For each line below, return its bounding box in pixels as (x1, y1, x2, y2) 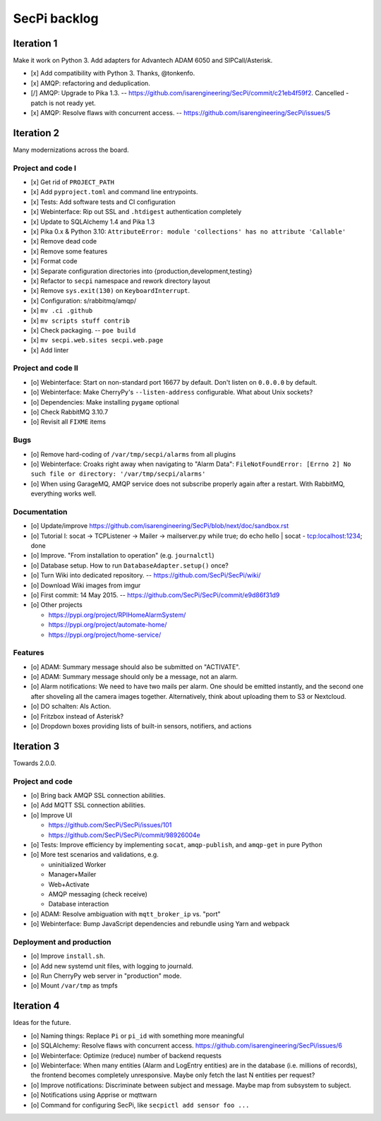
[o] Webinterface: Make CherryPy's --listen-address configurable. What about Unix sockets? (30, 388, 313, 397)
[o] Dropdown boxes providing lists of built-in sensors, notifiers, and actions (30, 722, 252, 731)
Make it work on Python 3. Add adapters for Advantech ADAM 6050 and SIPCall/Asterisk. (13, 56, 273, 65)
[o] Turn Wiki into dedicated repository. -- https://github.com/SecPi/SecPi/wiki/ (30, 571, 261, 580)
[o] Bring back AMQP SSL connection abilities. (30, 791, 166, 800)
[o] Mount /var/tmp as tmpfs (30, 981, 118, 990)
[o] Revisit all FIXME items (30, 417, 106, 426)
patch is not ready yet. (30, 99, 97, 107)
